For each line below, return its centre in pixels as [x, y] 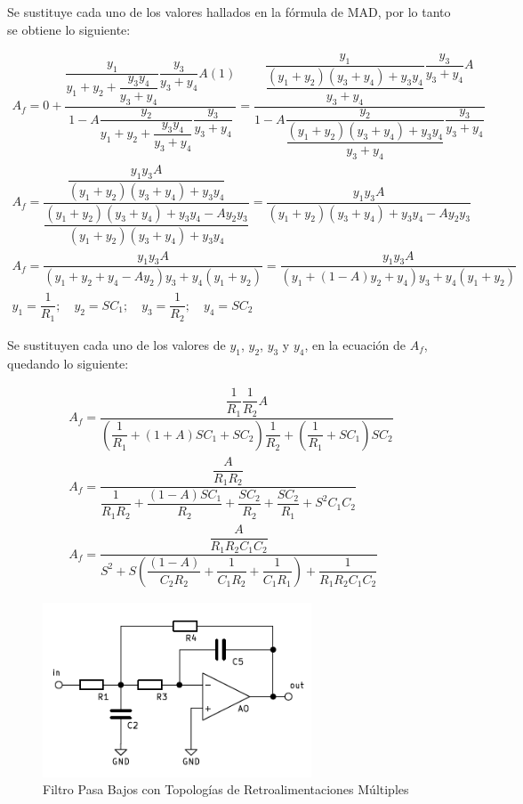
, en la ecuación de [355, 344]
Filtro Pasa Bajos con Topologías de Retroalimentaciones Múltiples [226, 789]
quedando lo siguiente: [68, 363]
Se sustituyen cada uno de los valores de [117, 344]
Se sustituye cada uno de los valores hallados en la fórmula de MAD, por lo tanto [229, 12]
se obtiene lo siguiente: [69, 29]
